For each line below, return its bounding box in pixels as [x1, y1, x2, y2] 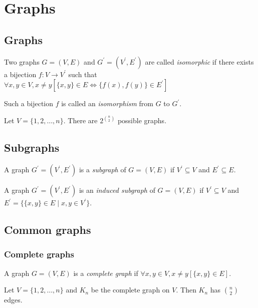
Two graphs [4, 56, 40, 67]
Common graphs [4, 221, 91, 237]
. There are [63, 115, 98, 126]
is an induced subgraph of [79, 185, 155, 195]
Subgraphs [4, 140, 60, 155]
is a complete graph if [73, 267, 138, 278]
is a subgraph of [79, 164, 126, 174]
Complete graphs [4, 248, 74, 260]
